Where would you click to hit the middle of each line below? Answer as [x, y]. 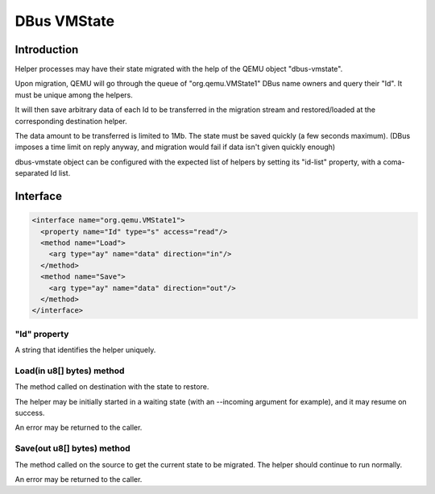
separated [32, 173]
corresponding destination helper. [71, 121]
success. [30, 413]
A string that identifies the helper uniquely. [85, 350]
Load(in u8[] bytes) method [70, 371]
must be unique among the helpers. [74, 95]
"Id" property [42, 334]
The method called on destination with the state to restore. [112, 387]
